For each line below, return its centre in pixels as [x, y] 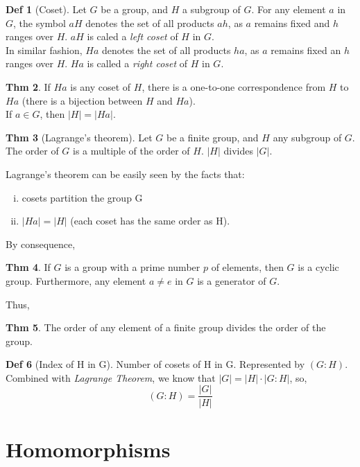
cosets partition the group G [82, 197]
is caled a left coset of [132, 36]
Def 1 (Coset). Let [46, 9]
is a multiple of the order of [131, 151]
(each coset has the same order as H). [150, 221]
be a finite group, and [212, 137]
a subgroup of [212, 9]
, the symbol [40, 23]
